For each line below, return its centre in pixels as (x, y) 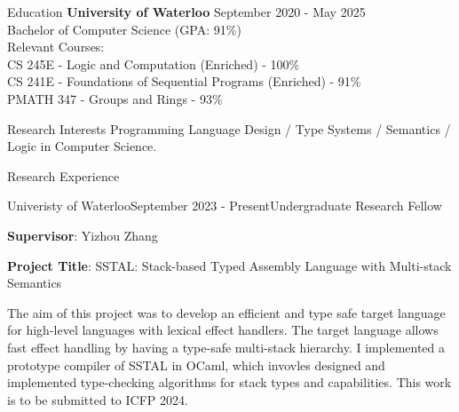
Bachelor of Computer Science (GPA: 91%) (124, 29)
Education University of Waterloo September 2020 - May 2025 (186, 12)
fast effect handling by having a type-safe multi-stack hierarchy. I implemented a (226, 347)
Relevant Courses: (56, 47)
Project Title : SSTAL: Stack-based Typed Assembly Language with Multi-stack (229, 265)
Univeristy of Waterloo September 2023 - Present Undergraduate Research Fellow (225, 206)
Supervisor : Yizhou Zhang (83, 235)
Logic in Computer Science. (82, 146)
